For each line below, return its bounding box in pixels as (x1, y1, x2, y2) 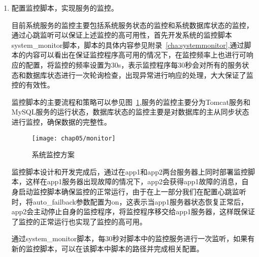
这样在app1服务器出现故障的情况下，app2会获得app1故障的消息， (25, 176, 242, 187)
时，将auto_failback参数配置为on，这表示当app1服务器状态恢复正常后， (11, 196, 248, 207)
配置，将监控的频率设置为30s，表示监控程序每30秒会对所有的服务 (25, 59, 242, 70)
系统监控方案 (31, 149, 75, 160)
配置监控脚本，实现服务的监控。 (11, 3, 118, 13)
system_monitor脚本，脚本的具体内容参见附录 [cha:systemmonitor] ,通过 (11, 39, 244, 50)
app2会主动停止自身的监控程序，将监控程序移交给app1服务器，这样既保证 (11, 206, 255, 217)
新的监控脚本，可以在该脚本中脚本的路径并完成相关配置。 (11, 243, 204, 253)
